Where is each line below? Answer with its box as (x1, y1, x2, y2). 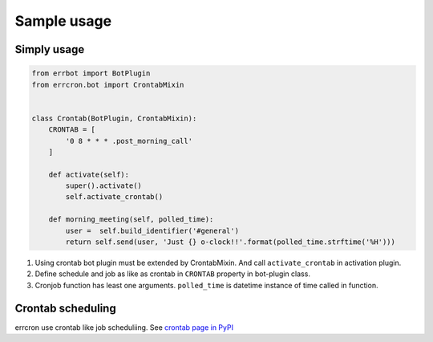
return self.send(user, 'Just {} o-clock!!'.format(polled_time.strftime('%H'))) (65, 238, 396, 246)
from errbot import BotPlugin (31, 69, 151, 78)
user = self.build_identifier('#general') (65, 226, 240, 235)
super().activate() (65, 181, 142, 190)
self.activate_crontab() (65, 193, 164, 202)
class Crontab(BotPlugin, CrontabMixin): (31, 113, 197, 123)
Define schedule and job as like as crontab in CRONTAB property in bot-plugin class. (34, 269, 310, 279)
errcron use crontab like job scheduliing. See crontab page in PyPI (14, 322, 234, 332)
